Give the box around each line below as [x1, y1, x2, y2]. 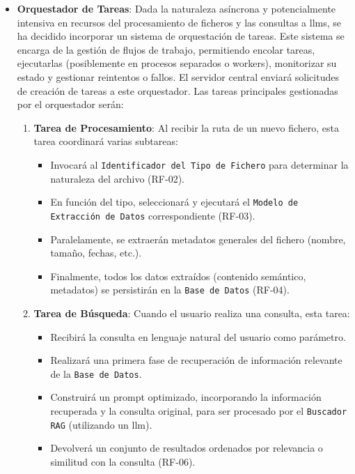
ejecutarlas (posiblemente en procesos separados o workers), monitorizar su [17, 56, 337, 70]
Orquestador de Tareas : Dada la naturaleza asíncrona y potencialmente [17, 1, 336, 15]
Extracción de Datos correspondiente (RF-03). [50, 208, 255, 222]
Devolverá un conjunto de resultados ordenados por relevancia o [50, 441, 323, 455]
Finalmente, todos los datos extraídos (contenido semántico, [50, 268, 306, 283]
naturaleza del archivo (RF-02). [50, 171, 184, 185]
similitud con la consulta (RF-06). [50, 454, 196, 468]
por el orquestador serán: [17, 97, 124, 112]
